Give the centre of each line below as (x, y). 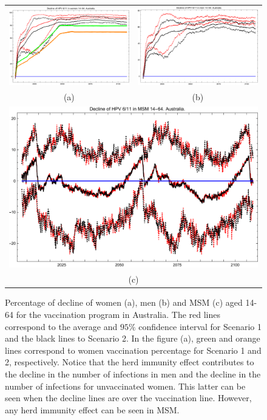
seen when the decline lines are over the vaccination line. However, (128, 398)
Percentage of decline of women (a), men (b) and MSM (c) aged (124, 302)
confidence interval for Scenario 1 (200, 326)
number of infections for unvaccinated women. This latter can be (125, 386)
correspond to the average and (61, 326)
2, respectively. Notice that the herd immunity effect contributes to (130, 362)
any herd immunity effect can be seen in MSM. (92, 409)
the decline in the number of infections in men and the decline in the (133, 374)
